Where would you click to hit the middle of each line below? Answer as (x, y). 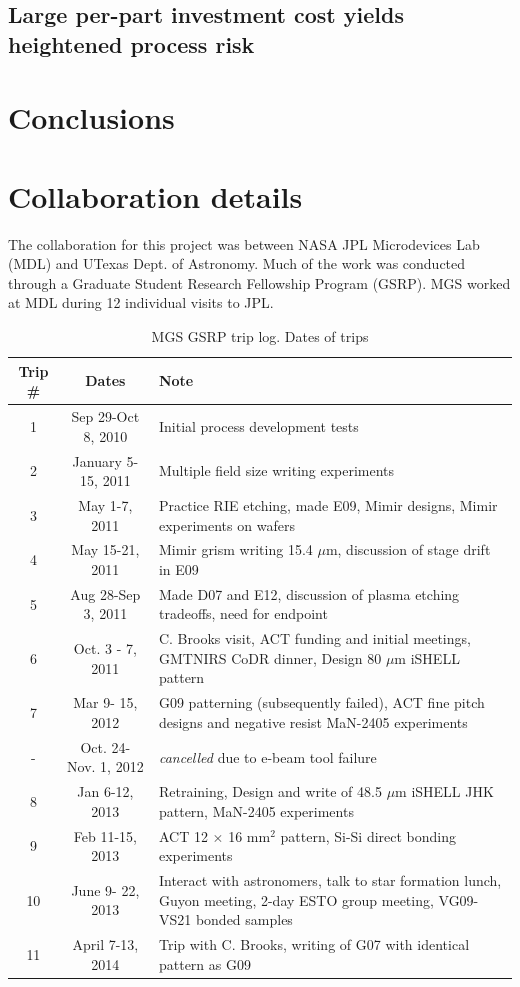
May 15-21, (105, 549)
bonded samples (244, 919)
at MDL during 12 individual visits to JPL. (141, 302)
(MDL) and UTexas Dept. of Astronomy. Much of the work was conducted (237, 263)
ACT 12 (183, 835)
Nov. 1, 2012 (105, 766)
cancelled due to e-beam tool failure (267, 756)
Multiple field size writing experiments (276, 470)
